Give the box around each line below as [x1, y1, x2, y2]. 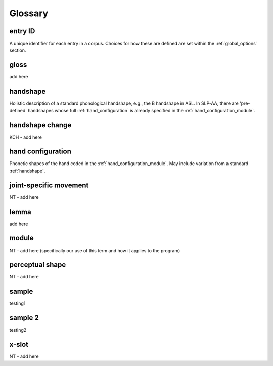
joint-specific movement [9, 181, 89, 189]
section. [9, 47, 26, 53]
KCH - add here [9, 134, 42, 140]
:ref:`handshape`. [9, 168, 45, 174]
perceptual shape [9, 261, 66, 269]
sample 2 [9, 314, 39, 322]
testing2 [9, 327, 27, 333]
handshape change [9, 120, 72, 129]
